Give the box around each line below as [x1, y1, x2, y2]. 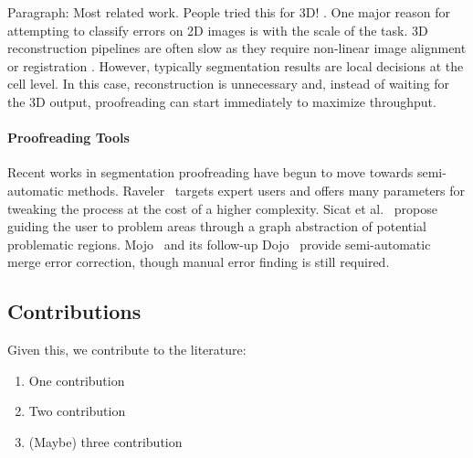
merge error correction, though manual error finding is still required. [7, 252, 390, 272]
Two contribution [28, 401, 126, 421]
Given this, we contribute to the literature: [7, 340, 247, 359]
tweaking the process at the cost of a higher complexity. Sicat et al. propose [7, 198, 437, 218]
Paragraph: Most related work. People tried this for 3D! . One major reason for [7, 3, 450, 21]
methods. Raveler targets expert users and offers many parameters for [68, 180, 466, 199]
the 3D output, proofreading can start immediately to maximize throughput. [7, 91, 436, 111]
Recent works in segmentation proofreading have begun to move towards [7, 163, 414, 182]
